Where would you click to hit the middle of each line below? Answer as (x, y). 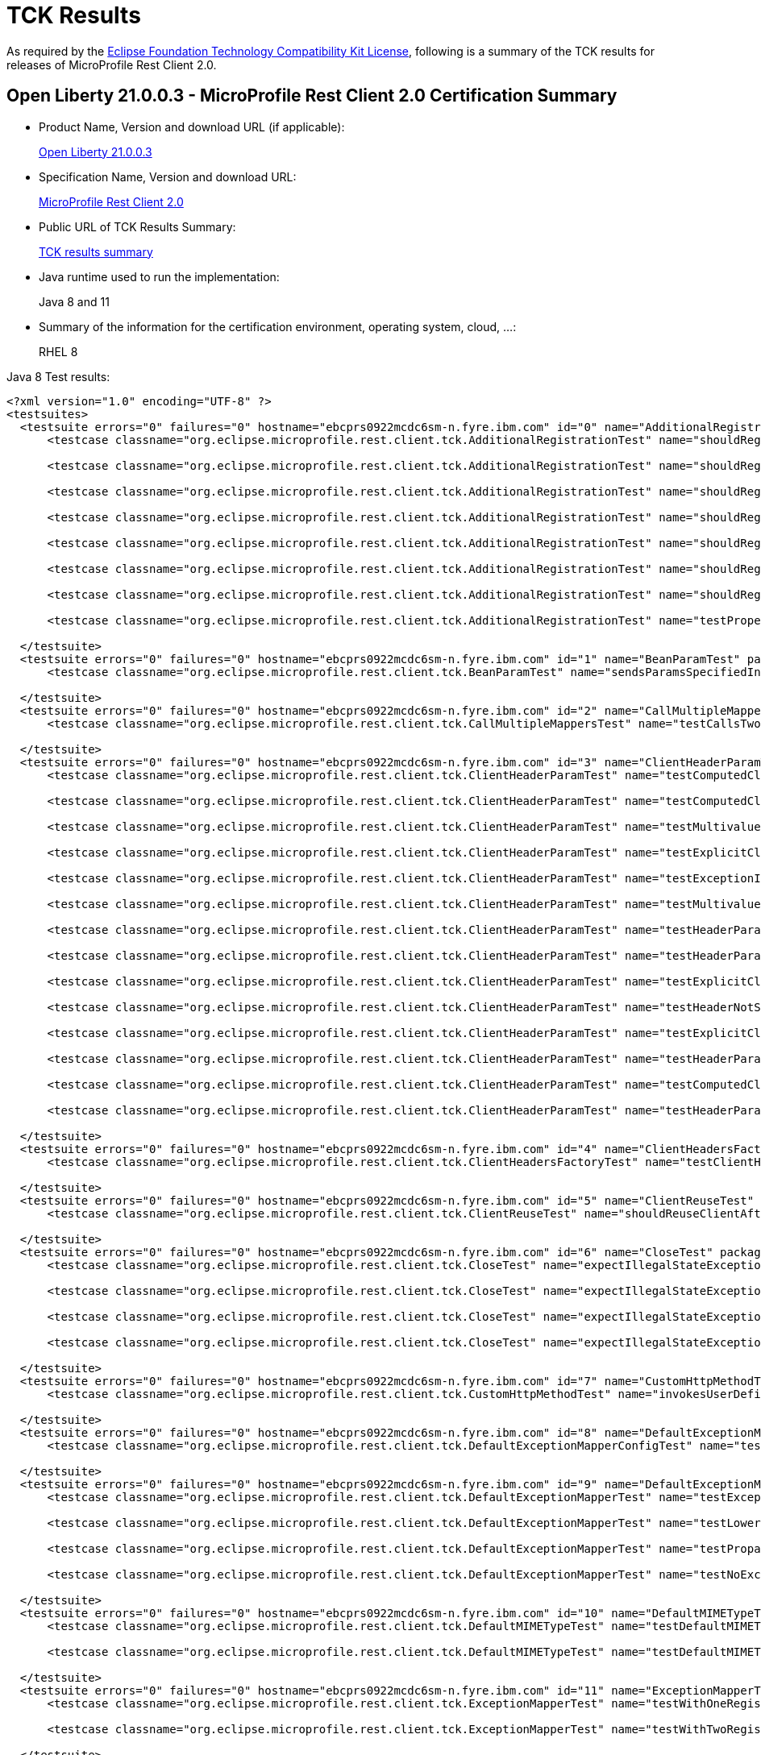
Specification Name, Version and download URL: (168, 176)
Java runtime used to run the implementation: (159, 276)
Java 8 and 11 (74, 301)
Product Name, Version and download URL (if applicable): (192, 127)
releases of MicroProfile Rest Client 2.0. (112, 64)
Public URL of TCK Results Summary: (137, 226)
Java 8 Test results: (58, 376)
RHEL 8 (58, 351)
